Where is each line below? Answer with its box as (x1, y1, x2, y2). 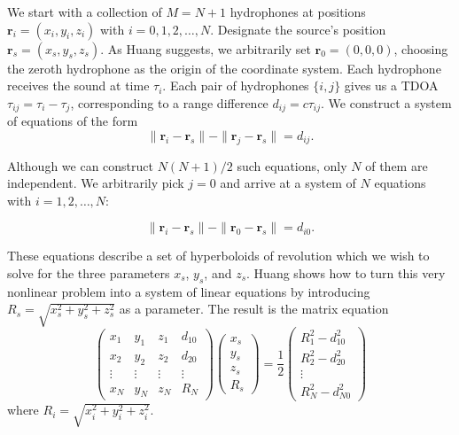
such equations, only (237, 156, 347, 175)
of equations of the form (7, 112, 138, 130)
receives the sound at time (7, 76, 150, 95)
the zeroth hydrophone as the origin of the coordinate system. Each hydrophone (7, 58, 441, 77)
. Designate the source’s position (210, 19, 386, 38)
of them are (365, 156, 428, 175)
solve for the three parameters (7, 264, 170, 282)
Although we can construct (7, 156, 154, 175)
